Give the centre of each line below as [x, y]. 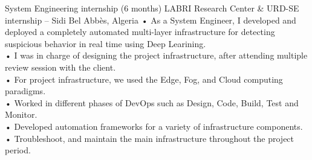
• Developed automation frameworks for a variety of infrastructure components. [154, 126]
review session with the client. [60, 67]
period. [18, 150]
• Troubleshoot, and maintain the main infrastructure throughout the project [150, 138]
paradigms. [25, 91]
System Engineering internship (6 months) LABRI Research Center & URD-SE [152, 8]
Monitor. [21, 114]
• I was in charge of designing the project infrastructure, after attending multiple [156, 55]
